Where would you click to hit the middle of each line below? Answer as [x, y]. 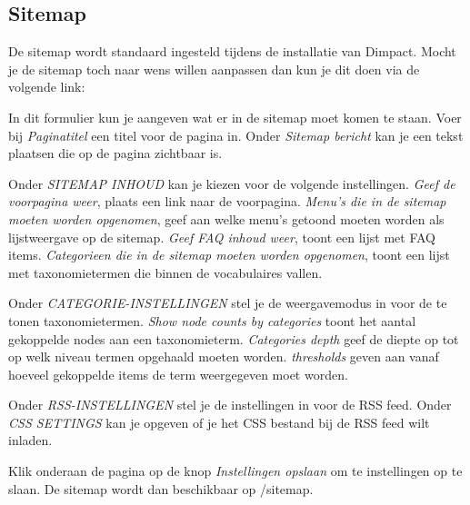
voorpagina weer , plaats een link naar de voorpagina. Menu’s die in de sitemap [227, 201]
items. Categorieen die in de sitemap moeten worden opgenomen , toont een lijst [229, 255]
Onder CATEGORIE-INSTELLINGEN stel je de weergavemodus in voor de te [228, 303]
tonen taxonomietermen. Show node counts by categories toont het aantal [212, 320]
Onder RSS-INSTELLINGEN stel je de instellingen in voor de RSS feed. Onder [230, 405]
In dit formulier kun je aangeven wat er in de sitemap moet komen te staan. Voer [235, 117]
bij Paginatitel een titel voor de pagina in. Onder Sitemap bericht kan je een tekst [236, 135]
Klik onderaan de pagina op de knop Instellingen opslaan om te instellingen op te [235, 471]
